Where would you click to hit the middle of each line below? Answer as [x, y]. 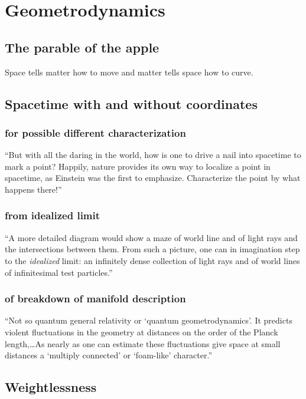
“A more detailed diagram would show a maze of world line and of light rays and [151, 237]
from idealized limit [53, 215]
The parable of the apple [82, 47]
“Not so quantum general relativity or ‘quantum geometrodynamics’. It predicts [149, 320]
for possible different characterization [95, 132]
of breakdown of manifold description [95, 299]
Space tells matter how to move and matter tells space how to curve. [129, 72]
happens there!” [33, 189]
